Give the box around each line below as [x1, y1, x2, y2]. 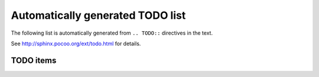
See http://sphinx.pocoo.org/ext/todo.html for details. [11, 40, 141, 47]
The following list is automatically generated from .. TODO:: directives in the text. [11, 29, 213, 36]
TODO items [11, 55, 57, 65]
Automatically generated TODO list [11, 9, 186, 22]
